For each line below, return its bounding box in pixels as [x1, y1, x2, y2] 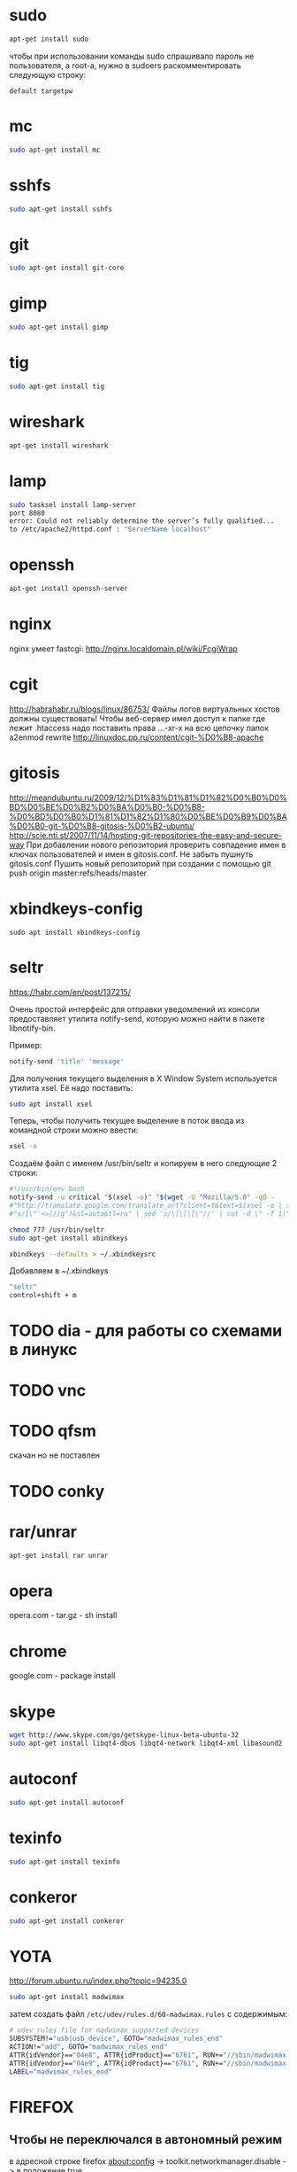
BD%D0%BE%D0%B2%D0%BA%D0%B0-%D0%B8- [9, 801, 206, 812]
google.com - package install [9, 1670, 116, 1681]
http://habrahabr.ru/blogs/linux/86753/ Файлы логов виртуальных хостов [9, 704, 280, 714]
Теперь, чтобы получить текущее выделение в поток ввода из [9, 1116, 245, 1126]
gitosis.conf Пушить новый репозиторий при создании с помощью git [9, 858, 271, 868]
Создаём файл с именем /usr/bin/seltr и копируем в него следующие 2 [9, 1158, 278, 1169]
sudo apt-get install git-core [9, 263, 125, 273]
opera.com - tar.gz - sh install [9, 1610, 118, 1621]
